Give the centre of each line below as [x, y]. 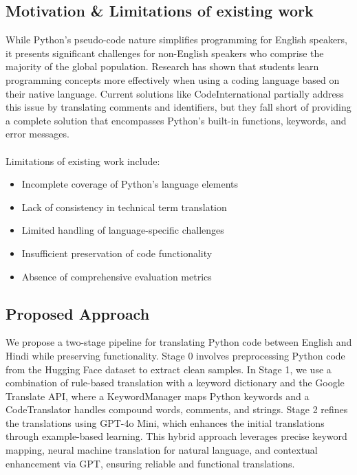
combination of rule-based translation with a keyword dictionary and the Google [175, 383]
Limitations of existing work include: [83, 161]
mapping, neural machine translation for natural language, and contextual [162, 450]
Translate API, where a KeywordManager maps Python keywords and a [158, 396]
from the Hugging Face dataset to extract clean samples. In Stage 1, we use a [169, 369]
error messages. [37, 134]
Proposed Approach [78, 313]
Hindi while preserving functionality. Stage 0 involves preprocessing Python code [175, 355]
